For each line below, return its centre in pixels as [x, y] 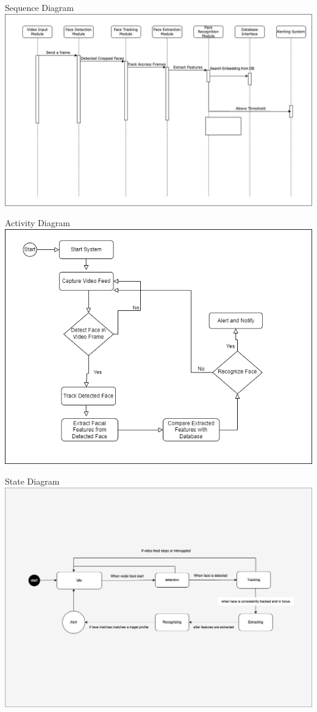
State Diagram [32, 481]
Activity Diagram [37, 223]
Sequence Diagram [40, 7]
